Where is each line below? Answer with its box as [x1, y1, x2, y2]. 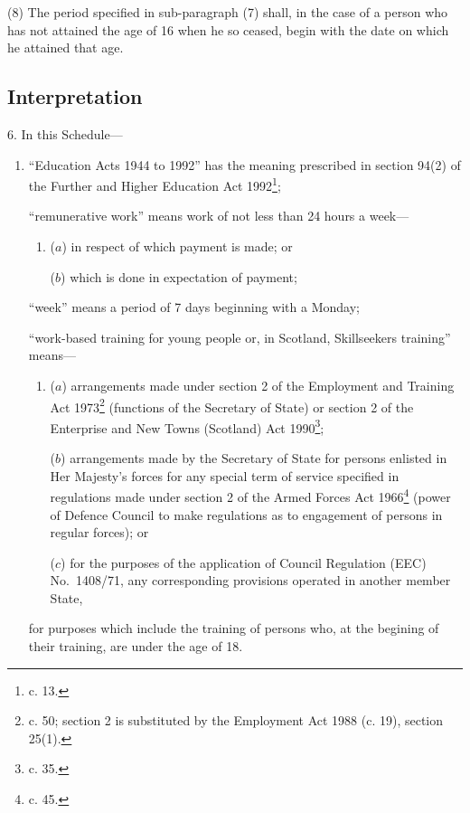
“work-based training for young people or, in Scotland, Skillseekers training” [28, 327, 451, 346]
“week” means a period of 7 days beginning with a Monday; [28, 298, 360, 317]
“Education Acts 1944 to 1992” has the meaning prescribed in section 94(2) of [28, 155, 461, 174]
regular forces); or [50, 523, 149, 542]
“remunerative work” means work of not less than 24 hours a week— [28, 206, 409, 225]
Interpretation [7, 82, 143, 110]
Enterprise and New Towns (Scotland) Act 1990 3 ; [50, 415, 324, 437]
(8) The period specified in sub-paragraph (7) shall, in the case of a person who [7, 3, 448, 21]
